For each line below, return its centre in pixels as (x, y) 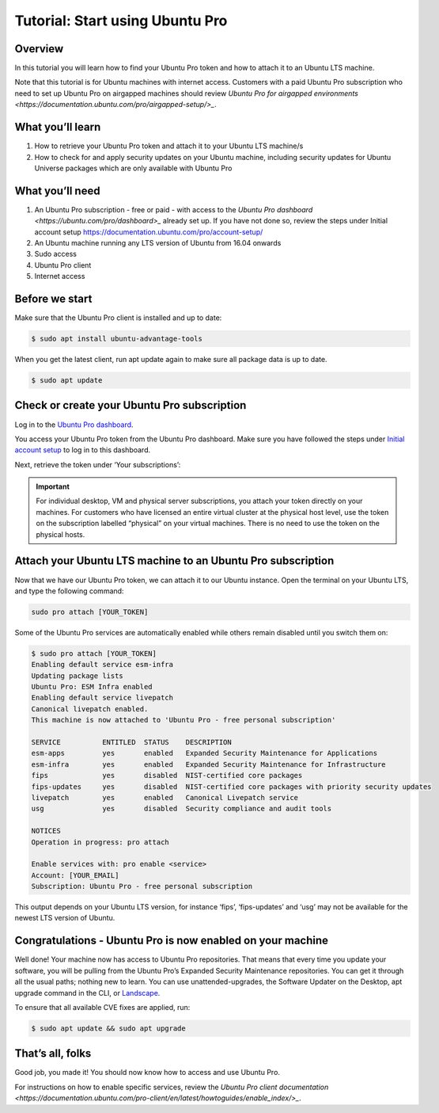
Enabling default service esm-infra (102, 665)
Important (53, 486)
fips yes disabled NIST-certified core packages (167, 776)
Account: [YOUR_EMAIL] (75, 875)
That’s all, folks (53, 1054)
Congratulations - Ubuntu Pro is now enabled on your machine (171, 941)
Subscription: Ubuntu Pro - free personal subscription (142, 886)
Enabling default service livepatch (102, 698)
